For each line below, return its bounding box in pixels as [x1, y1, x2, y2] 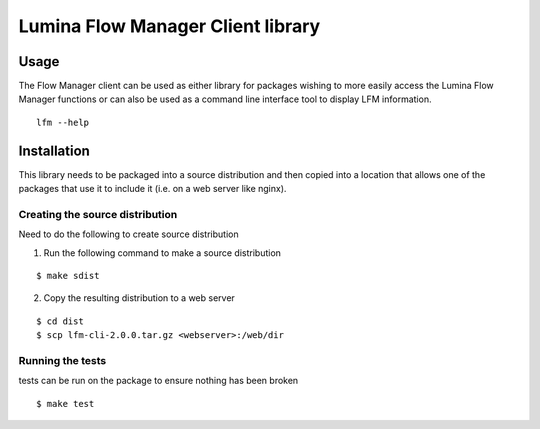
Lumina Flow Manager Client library [18, 15, 321, 37]
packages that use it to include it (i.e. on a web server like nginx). [18, 183, 287, 195]
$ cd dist [36, 315, 84, 327]
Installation [18, 142, 90, 159]
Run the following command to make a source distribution [43, 246, 282, 259]
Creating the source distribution [18, 207, 178, 221]
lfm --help [36, 116, 90, 128]
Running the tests [18, 354, 107, 367]
